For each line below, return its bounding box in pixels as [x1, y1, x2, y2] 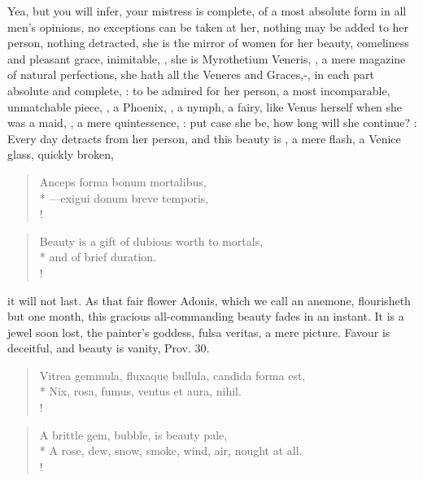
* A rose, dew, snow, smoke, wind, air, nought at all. [39, 442, 303, 459]
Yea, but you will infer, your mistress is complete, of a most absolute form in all [7, 2, 407, 19]
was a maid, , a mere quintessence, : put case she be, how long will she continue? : [7, 114, 417, 131]
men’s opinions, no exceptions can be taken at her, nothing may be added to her [7, 18, 409, 35]
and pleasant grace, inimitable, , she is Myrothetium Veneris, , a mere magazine [7, 50, 406, 67]
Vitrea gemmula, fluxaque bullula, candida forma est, [39, 366, 306, 383]
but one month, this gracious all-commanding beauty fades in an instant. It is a [7, 308, 404, 325]
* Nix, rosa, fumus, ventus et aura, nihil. [39, 383, 242, 400]
